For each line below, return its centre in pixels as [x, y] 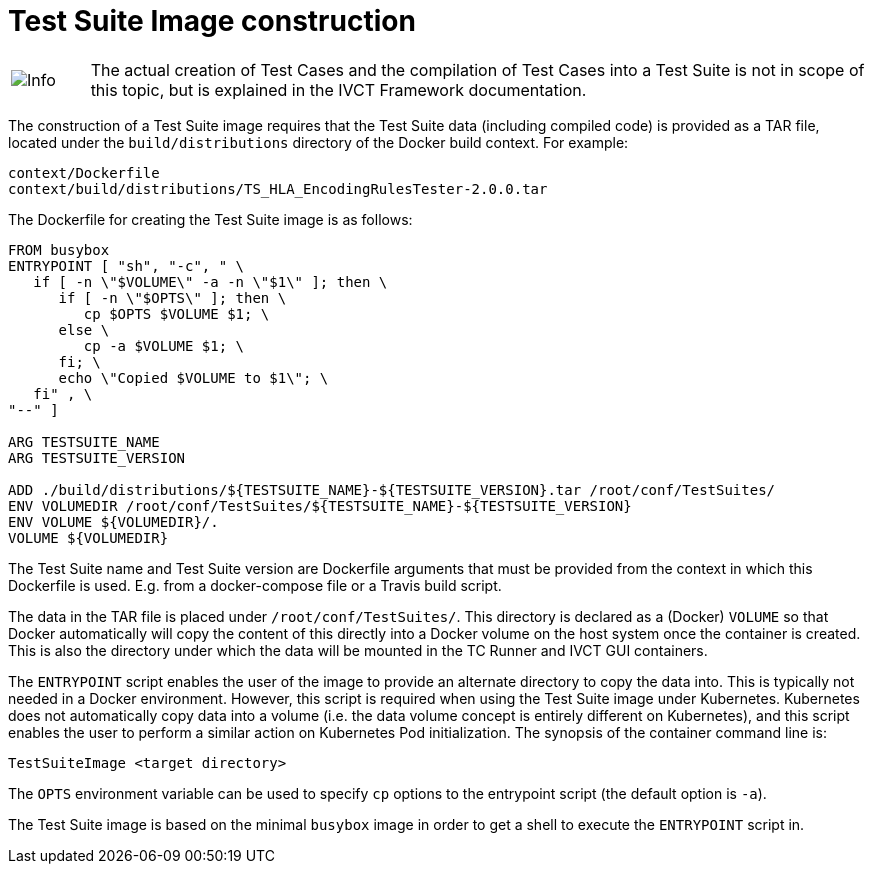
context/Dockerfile [84, 172]
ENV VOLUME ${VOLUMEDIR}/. [113, 521]
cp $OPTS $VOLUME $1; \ [176, 313]
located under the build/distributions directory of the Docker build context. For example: [318, 142]
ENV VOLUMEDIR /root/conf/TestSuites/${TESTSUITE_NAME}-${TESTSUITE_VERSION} [320, 505]
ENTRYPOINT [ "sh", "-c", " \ [126, 265]
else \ [84, 329]
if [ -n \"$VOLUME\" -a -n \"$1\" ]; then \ [210, 281]
